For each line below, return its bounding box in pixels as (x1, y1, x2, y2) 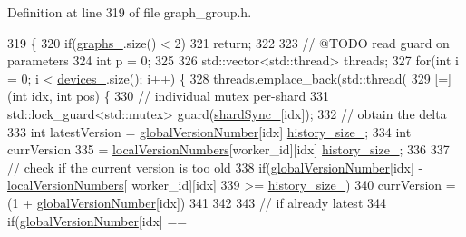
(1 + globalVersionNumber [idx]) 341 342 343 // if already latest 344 (7, 193, 386, 212)
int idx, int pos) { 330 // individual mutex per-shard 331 (12, 86, 329, 105)
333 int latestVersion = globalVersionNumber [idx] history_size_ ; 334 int (7, 122, 412, 141)
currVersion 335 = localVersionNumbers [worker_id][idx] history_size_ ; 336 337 (7, 140, 450, 159)
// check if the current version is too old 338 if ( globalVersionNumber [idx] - (7, 157, 423, 176)
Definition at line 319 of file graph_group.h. (7, 3, 252, 21)
